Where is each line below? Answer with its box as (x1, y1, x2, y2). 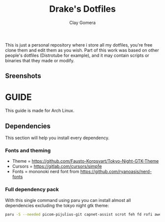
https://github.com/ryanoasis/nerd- (80, 169, 152, 174)
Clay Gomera (69, 20, 96, 25)
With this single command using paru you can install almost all (5, 197, 131, 203)
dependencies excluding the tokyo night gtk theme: (5, 202, 109, 208)
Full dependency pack (5, 186, 59, 193)
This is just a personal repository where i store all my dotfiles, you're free (5, 42, 153, 48)
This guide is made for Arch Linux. (5, 108, 75, 114)
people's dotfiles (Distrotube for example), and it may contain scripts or (5, 52, 150, 58)
